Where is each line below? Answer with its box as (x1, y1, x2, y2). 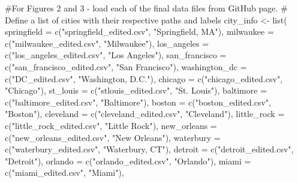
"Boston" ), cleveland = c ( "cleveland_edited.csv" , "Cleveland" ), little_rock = (5, 107, 285, 120)
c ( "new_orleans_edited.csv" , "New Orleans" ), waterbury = (5, 131, 221, 143)
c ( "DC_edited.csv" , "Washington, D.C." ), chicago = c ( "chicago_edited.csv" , (5, 72, 283, 85)
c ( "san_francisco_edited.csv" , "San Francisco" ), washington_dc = (5, 60, 247, 73)
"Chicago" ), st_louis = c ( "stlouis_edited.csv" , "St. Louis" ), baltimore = (5, 84, 267, 97)
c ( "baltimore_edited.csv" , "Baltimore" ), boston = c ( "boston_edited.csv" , (5, 95, 271, 108)
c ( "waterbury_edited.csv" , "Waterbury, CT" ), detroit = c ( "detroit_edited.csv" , (5, 143, 294, 155)
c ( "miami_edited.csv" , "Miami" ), (5, 166, 124, 179)
